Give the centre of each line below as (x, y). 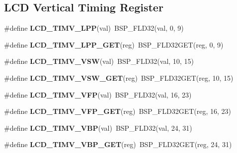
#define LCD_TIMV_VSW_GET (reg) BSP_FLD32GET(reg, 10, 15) (119, 77)
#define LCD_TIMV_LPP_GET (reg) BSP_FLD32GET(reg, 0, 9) (114, 44)
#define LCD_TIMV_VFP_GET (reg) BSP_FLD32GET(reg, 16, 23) (118, 111)
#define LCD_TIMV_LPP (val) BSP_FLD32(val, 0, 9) (94, 28)
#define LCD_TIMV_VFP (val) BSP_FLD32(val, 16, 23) (98, 94)
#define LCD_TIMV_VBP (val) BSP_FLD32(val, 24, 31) (98, 127)
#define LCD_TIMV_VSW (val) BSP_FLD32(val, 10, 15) (99, 61)
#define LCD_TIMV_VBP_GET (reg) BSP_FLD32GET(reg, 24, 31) (118, 144)
